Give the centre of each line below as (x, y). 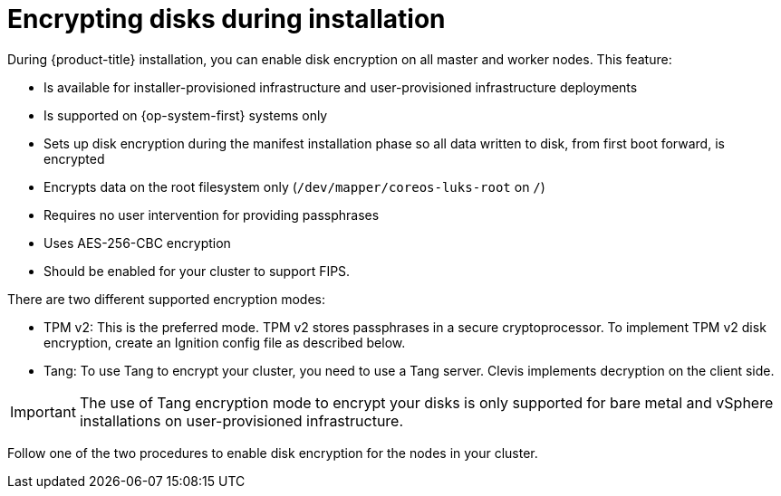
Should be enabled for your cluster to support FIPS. (197, 271)
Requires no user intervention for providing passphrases (212, 215)
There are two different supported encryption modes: (167, 299)
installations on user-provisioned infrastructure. (241, 420)
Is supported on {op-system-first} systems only (186, 115)
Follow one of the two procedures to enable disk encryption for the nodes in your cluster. (273, 453)
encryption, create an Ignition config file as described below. (225, 342)
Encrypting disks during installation (227, 19)
